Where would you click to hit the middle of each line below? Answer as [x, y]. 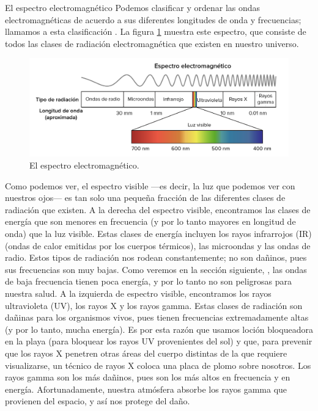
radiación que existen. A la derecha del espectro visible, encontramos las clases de [158, 209]
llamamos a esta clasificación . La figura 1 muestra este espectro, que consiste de [156, 31]
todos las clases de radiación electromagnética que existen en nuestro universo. [152, 43]
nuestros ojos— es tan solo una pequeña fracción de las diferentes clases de [145, 198]
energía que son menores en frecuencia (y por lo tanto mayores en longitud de [150, 221]
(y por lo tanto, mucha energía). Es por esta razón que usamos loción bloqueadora [159, 329]
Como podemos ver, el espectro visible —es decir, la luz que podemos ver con [150, 185]
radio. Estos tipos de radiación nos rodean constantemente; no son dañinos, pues [156, 257]
